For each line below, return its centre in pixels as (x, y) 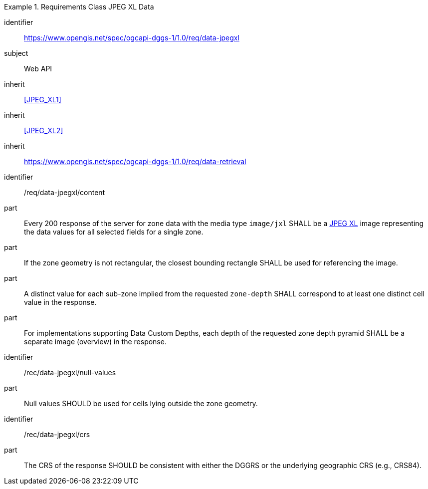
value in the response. (60, 302)
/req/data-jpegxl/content (65, 192)
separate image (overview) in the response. (95, 342)
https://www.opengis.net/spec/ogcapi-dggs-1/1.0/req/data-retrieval (135, 161)
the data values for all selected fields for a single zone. (114, 232)
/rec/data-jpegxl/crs (57, 434)
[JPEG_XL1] (43, 100)
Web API (38, 69)
